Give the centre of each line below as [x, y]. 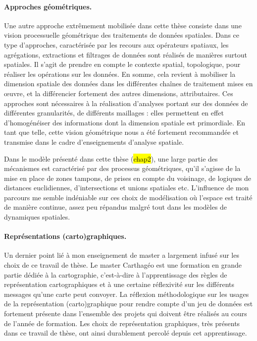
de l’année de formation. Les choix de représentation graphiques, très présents [122, 323]
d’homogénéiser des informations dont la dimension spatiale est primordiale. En [125, 122]
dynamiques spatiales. [37, 217]
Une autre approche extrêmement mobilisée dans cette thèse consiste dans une [123, 25]
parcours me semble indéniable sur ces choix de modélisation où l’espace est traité [128, 197]
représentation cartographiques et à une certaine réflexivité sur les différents [119, 284]
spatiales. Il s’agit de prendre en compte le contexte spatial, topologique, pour [122, 64]
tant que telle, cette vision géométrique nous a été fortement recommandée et [121, 132]
